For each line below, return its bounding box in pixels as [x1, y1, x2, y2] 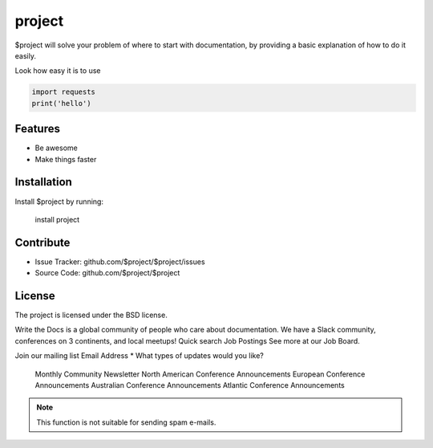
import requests [31, 88, 96, 96]
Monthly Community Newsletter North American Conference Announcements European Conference [34, 369, 366, 379]
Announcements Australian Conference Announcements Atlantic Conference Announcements [34, 381, 345, 390]
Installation [14, 175, 72, 189]
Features [14, 122, 60, 136]
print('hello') [31, 99, 91, 108]
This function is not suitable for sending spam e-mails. [36, 417, 216, 427]
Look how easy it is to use [14, 66, 101, 75]
